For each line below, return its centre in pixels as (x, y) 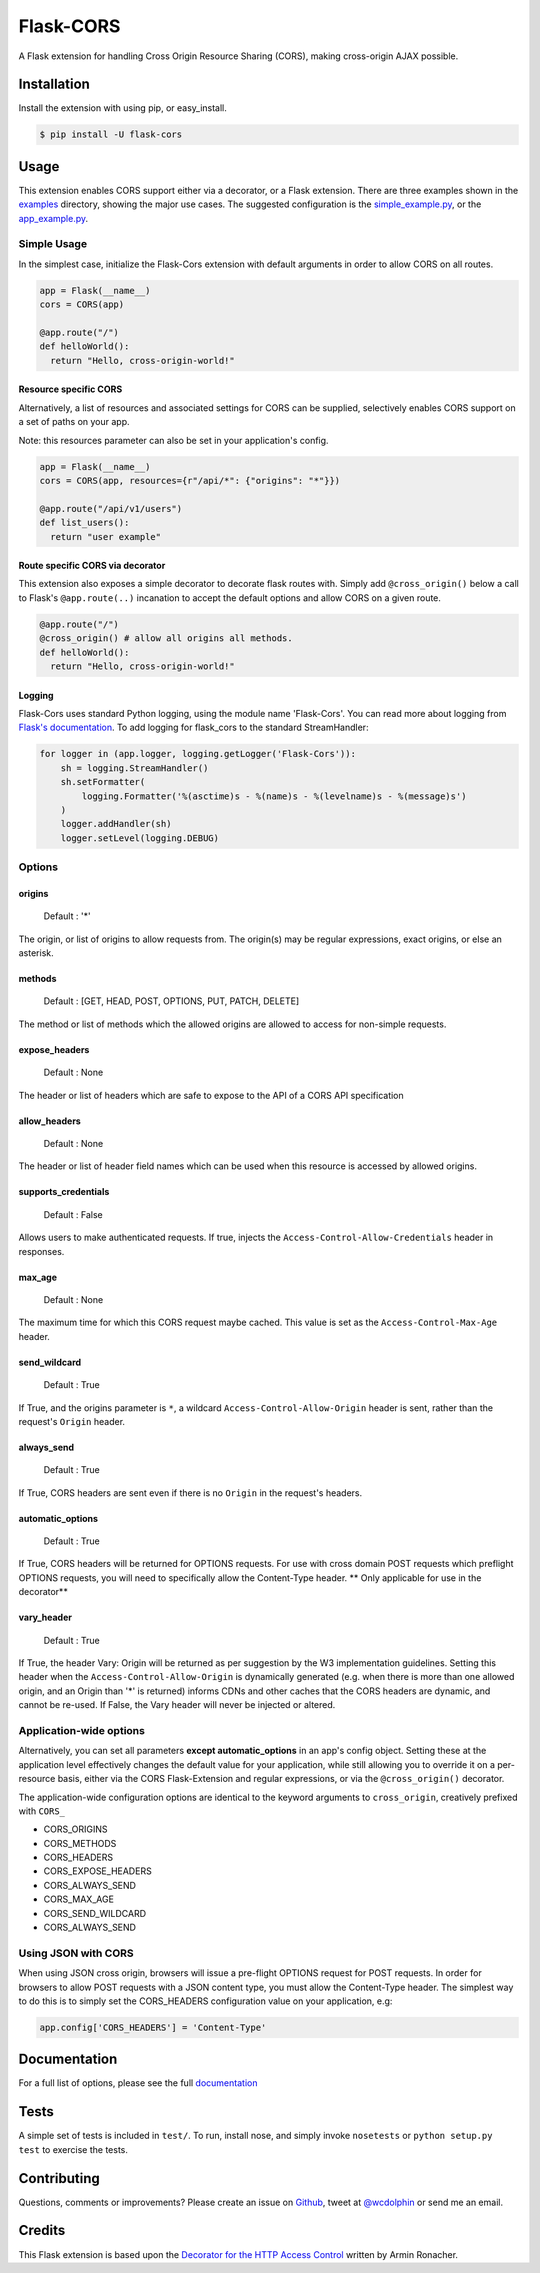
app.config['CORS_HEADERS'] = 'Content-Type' (153, 2027)
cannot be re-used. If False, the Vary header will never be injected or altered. (177, 1705)
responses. (41, 1251)
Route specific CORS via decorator (92, 566)
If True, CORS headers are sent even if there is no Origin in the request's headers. (190, 1492)
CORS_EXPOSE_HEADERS (97, 1871)
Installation (54, 84)
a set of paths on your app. (74, 422)
